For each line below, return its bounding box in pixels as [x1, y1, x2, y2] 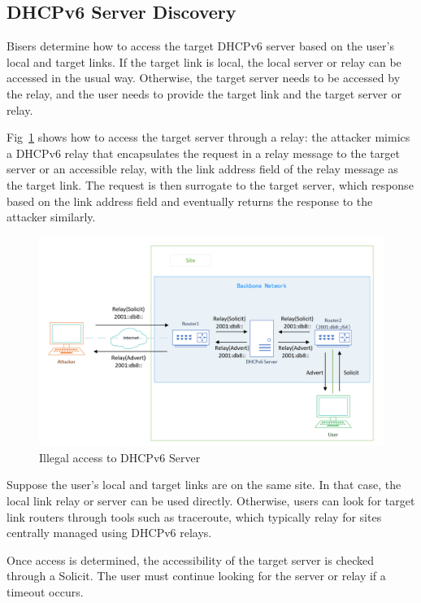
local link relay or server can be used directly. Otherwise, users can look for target [7, 492, 415, 509]
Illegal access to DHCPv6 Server [39, 448, 201, 465]
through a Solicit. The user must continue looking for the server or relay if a [7, 567, 386, 584]
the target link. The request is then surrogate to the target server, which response [7, 176, 414, 193]
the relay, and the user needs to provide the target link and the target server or [7, 85, 401, 102]
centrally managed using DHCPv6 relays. [7, 524, 212, 541]
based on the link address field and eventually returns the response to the [7, 192, 373, 209]
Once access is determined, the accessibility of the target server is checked [7, 551, 375, 568]
